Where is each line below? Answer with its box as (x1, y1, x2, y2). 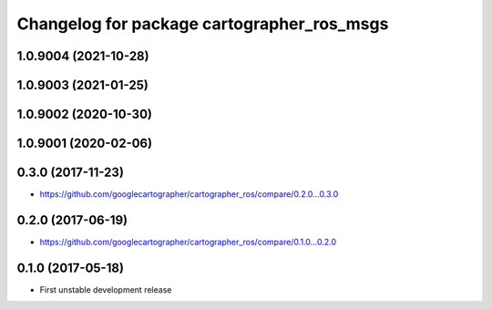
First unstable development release (39, 283, 172, 295)
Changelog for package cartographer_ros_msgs (16, 14, 389, 34)
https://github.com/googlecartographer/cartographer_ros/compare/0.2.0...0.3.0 (39, 189, 339, 200)
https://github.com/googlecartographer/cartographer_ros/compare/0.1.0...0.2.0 (39, 237, 337, 248)
